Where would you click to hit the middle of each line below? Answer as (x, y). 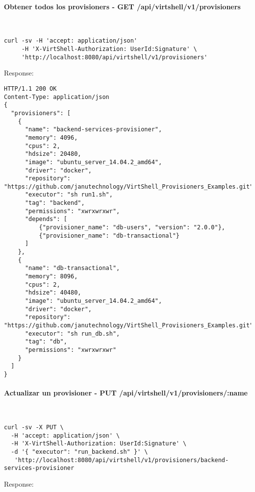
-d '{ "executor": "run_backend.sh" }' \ (79, 452)
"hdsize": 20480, (53, 154)
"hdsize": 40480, (53, 293)
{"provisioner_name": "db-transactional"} (109, 235)
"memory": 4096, (51, 137)
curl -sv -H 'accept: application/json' (71, 41)
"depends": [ (46, 219)
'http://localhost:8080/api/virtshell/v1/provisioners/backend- (122, 460)
